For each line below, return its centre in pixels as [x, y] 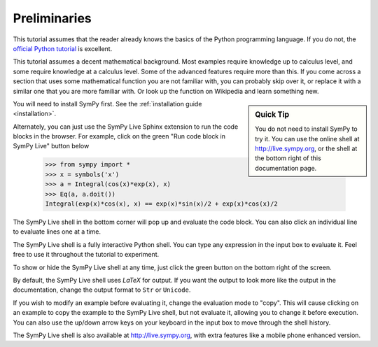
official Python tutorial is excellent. [63, 48]
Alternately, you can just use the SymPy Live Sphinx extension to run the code [126, 127]
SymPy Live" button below [51, 146]
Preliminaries [52, 18]
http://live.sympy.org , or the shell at [306, 148]
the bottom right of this [288, 158]
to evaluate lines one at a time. [57, 232]
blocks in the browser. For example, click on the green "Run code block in [119, 136]
